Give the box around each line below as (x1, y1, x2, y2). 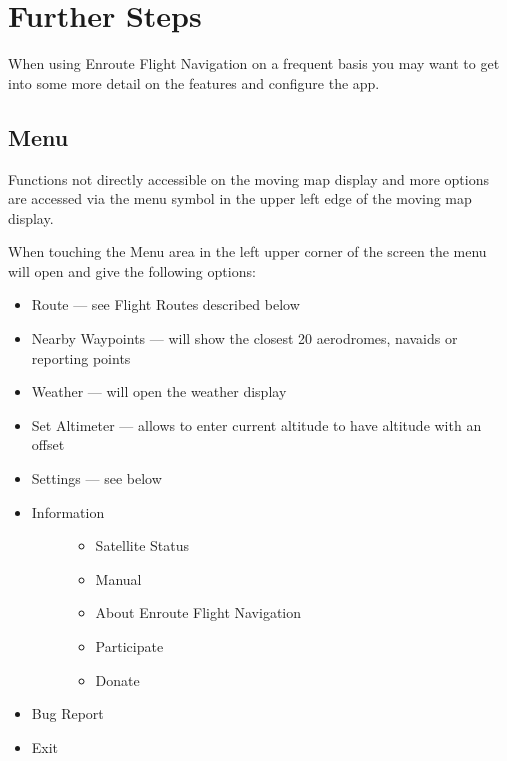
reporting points (31, 347, 131, 368)
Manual (95, 568, 142, 589)
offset (31, 434, 65, 455)
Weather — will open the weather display (31, 381, 287, 402)
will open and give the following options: (8, 260, 256, 281)
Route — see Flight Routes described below (31, 294, 300, 315)
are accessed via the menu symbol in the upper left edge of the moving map (8, 188, 472, 209)
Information (31, 501, 105, 522)
